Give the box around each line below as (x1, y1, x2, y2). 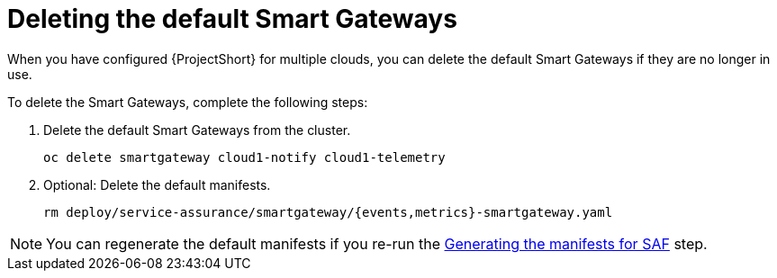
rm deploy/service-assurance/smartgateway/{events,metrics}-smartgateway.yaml (43, 204, 613, 220)
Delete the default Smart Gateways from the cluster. (43, 121, 351, 138)
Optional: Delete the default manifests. (43, 176, 271, 193)
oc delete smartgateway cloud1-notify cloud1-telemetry (43, 149, 446, 165)
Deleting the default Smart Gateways (7, 4, 457, 34)
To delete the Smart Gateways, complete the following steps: (7, 94, 368, 110)
